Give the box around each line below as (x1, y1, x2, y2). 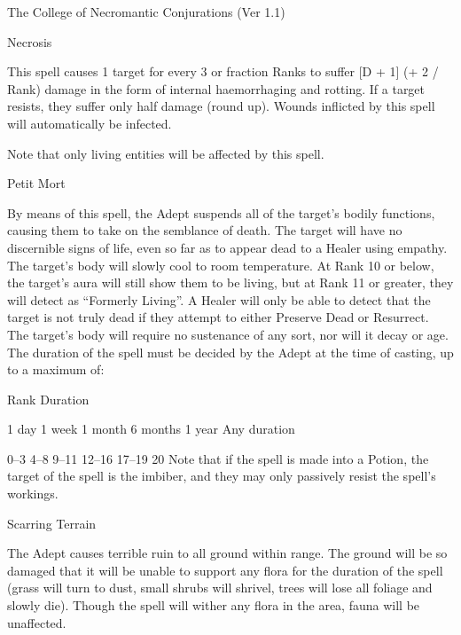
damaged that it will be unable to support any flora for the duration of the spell (7, 561, 443, 579)
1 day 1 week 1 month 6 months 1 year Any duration (7, 419, 295, 438)
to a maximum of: (7, 360, 105, 379)
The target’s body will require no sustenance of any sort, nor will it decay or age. (7, 325, 449, 343)
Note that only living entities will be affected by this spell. (7, 144, 324, 162)
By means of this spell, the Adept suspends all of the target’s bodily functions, (7, 203, 435, 222)
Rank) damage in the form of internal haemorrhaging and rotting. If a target (7, 79, 426, 98)
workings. (7, 484, 59, 503)
